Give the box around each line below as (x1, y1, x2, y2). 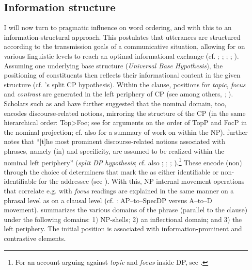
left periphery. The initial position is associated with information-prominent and (4, 223, 242, 234)
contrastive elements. (4, 233, 66, 243)
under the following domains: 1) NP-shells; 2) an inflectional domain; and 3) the (4, 214, 242, 224)
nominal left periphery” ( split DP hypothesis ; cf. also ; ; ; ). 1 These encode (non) (4, 156, 242, 167)
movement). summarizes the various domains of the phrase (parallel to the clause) (4, 205, 248, 215)
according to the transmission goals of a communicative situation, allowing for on (4, 41, 245, 51)
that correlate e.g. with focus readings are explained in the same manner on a (4, 185, 234, 195)
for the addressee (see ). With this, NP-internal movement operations (38, 176, 245, 186)
